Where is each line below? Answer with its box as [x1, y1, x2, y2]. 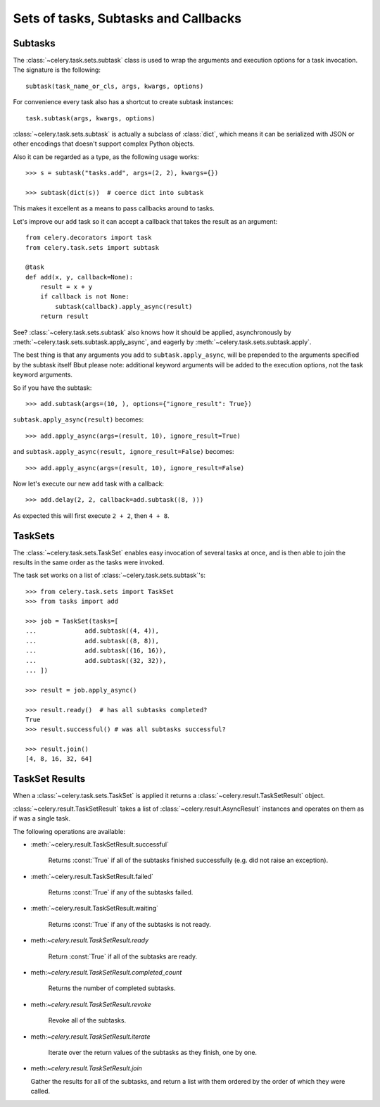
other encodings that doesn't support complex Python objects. [13, 139, 195, 148]
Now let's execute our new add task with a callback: [13, 479, 165, 488]
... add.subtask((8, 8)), [25, 637, 160, 645]
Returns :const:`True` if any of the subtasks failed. [48, 888, 194, 897]
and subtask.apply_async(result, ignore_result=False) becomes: [13, 448, 235, 456]
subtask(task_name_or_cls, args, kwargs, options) [25, 82, 204, 90]
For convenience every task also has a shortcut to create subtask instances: [13, 98, 234, 106]
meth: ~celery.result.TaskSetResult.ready [30, 936, 149, 944]
